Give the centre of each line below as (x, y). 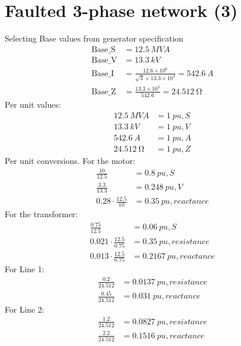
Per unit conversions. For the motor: (70, 161)
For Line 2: (25, 309)
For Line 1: (25, 269)
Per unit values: (33, 105)
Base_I (103, 73)
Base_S (103, 49)
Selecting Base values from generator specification (94, 38)
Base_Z (103, 92)
